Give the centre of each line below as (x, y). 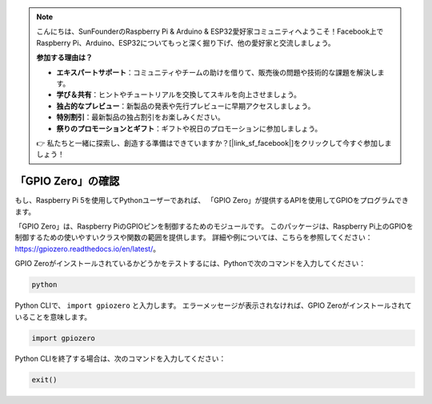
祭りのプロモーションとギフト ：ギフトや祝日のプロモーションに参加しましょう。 (189, 128)
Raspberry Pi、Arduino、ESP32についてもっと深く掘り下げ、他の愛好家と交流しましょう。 (186, 42)
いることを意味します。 (53, 317)
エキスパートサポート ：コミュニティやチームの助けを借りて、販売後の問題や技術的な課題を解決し (217, 72)
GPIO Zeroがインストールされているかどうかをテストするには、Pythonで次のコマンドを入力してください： (190, 264)
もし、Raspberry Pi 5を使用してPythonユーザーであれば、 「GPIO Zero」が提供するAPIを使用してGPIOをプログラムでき (212, 200)
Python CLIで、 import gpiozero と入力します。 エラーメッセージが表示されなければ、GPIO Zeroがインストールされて (213, 305)
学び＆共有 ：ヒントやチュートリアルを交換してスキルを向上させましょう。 (179, 95)
